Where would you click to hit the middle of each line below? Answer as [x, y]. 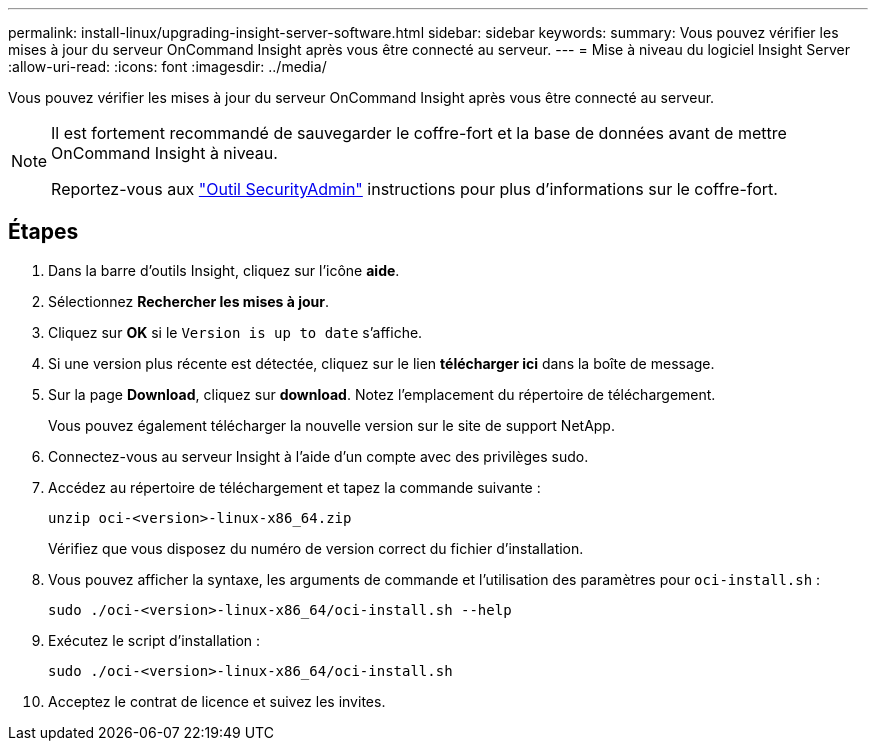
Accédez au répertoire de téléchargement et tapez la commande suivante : [294, 487]
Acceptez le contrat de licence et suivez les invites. [217, 701]
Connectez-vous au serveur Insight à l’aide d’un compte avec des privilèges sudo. [318, 456]
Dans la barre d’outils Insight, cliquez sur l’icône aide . [224, 270]
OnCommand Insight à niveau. [164, 153]
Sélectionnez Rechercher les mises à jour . [189, 301]
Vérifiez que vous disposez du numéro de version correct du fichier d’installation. [316, 548]
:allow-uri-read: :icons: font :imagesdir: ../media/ [167, 66]
